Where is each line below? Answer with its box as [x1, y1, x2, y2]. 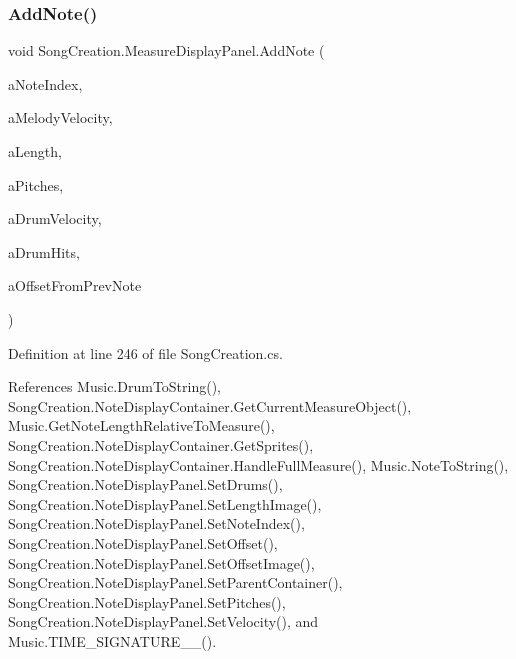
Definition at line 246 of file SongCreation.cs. [8, 342, 283, 363]
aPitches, [8, 174, 64, 195]
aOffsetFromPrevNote [8, 275, 142, 296]
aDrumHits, [8, 241, 80, 262]
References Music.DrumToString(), [8, 376, 222, 397]
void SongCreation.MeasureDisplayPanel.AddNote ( [8, 40, 325, 61]
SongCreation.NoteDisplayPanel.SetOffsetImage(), [8, 552, 315, 573]
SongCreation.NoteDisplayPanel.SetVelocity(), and [8, 611, 319, 632]
